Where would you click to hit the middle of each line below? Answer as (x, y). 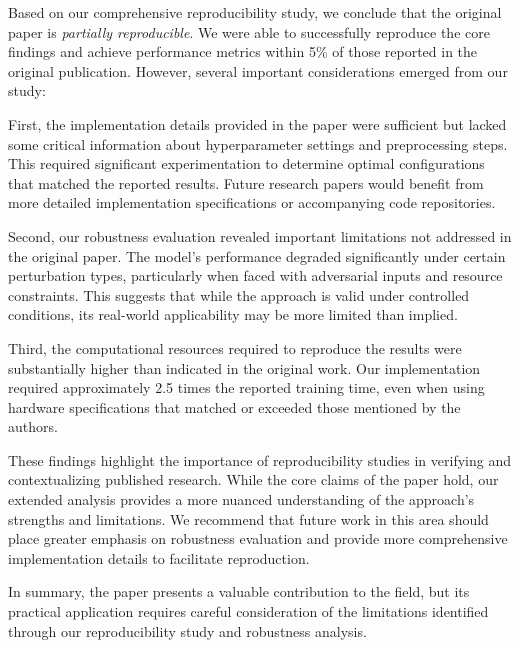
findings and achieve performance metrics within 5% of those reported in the (243, 51)
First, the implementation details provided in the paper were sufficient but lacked (257, 123)
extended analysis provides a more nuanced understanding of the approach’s (241, 499)
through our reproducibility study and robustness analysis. (187, 630)
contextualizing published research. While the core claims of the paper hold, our (253, 479)
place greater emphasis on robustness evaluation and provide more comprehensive (258, 538)
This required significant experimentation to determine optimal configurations (246, 163)
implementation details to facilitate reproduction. (159, 557)
